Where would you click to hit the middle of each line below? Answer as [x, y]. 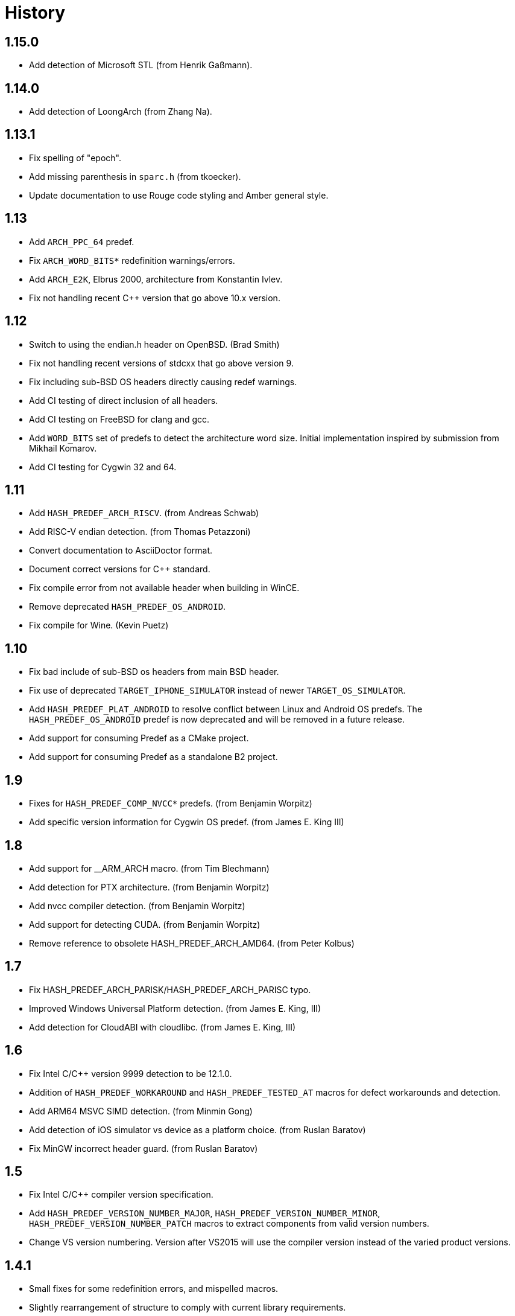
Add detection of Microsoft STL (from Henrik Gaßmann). [141, 65]
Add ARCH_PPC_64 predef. [82, 241]
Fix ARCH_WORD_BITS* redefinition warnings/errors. [132, 260]
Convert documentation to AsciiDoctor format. [121, 551]
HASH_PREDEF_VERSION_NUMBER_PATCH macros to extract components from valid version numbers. [229, 1224]
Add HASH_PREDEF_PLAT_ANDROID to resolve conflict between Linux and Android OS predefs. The [226, 709]
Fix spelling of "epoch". [75, 158]
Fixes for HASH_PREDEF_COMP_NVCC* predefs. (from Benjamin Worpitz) [171, 803]
